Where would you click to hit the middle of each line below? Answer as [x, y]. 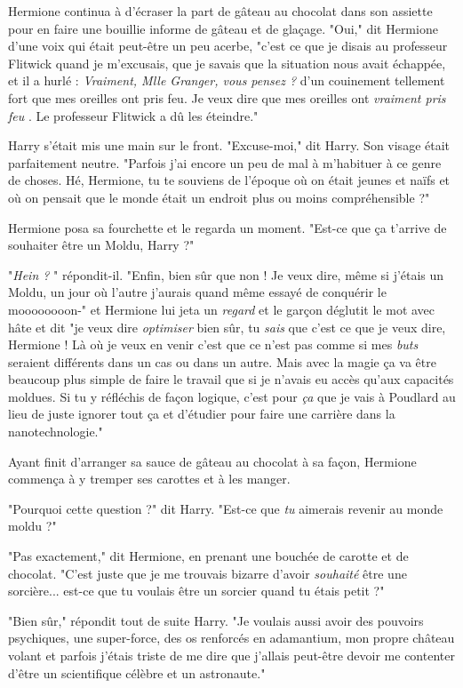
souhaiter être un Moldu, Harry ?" [101, 245]
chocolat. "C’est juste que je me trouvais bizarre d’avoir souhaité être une [208, 573]
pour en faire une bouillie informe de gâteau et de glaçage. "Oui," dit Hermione [223, 28]
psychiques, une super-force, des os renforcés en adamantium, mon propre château [231, 638]
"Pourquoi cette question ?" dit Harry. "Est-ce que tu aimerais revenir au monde [226, 508]
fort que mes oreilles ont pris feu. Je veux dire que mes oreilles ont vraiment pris [227, 97]
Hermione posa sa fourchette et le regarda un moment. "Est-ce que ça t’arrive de [228, 227]
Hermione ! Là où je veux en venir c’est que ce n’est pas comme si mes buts [213, 344]
